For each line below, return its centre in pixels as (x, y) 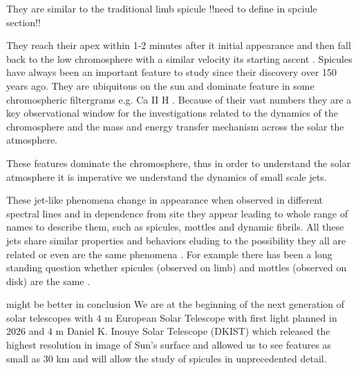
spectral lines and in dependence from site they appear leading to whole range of (177, 213)
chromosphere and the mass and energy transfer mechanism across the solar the (175, 126)
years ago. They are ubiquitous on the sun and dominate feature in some (160, 85)
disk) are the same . (48, 281)
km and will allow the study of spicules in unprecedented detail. (191, 358)
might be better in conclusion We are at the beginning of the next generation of (176, 304)
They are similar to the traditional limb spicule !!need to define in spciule (162, 8)
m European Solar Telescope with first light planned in (221, 317)
